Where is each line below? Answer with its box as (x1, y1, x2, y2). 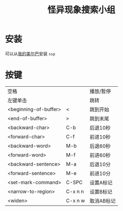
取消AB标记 (89, 197, 116, 204)
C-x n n (66, 188, 84, 195)
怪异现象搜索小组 (47, 4, 115, 16)
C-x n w (66, 197, 85, 204)
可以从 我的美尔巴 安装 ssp (5, 51, 56, 57)
